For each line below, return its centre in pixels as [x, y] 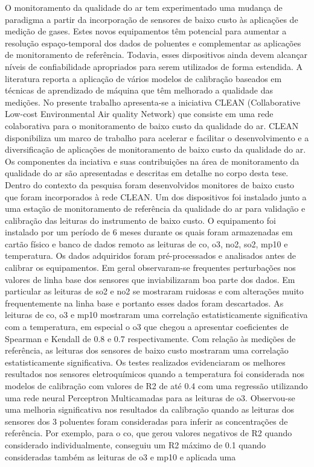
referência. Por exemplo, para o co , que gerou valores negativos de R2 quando [149, 433]
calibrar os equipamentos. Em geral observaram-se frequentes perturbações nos [150, 268]
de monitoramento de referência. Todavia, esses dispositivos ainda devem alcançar [156, 55]
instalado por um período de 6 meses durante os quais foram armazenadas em [149, 232]
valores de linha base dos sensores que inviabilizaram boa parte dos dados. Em [150, 279]
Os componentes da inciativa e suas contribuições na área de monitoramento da [152, 161]
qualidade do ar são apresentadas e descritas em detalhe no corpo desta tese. [147, 173]
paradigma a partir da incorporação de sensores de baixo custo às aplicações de [152, 19]
